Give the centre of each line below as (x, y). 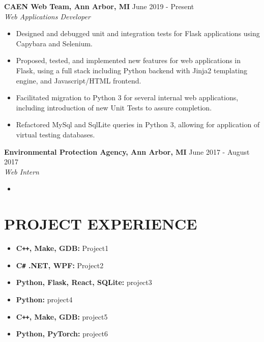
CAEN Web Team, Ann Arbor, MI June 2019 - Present (99, 6)
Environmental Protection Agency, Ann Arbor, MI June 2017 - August (127, 151)
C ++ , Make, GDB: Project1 (62, 248)
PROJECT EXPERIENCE (101, 224)
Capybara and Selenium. (54, 43)
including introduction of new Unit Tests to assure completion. (114, 107)
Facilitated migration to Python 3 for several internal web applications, (127, 97)
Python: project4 (44, 299)
